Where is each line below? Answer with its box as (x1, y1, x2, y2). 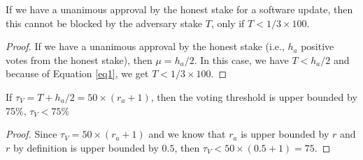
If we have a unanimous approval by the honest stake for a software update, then (6, 2, 353, 16)
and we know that (148, 127, 226, 141)
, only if (211, 15, 245, 30)
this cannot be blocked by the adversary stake (6, 15, 203, 30)
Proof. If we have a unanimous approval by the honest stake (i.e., (6, 39, 285, 54)
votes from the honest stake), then (6, 52, 152, 67)
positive (301, 39, 334, 54)
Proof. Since (6, 127, 57, 141)
